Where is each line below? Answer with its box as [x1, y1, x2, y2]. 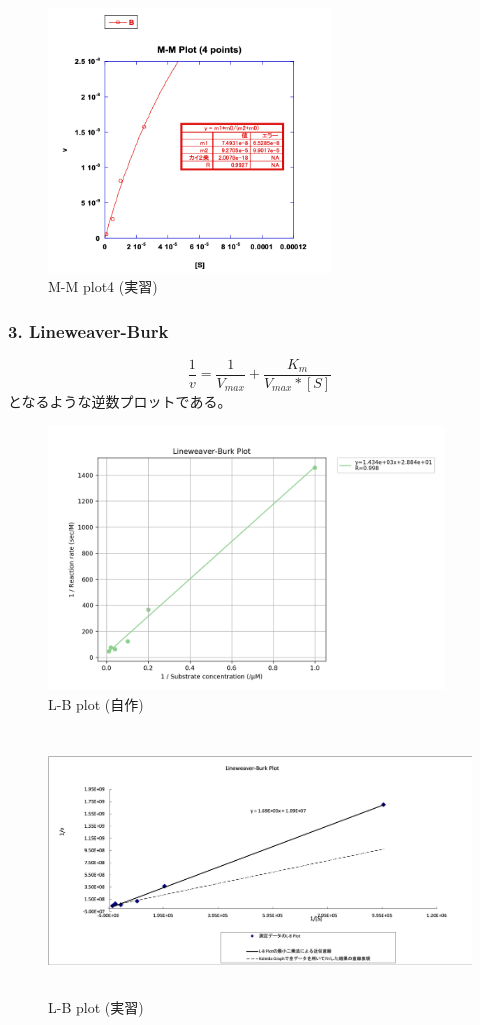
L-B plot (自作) [48, 693, 144, 714]
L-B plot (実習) [48, 996, 144, 1017]
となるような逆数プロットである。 [8, 391, 232, 412]
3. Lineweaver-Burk [8, 318, 169, 343]
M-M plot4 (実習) [48, 276, 158, 297]
